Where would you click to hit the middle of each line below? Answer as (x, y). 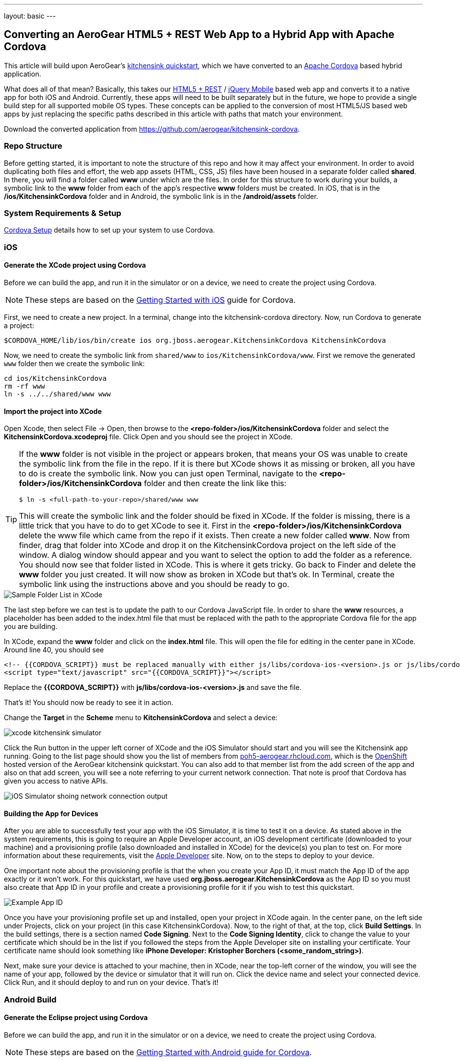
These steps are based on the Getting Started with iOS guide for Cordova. (160, 300)
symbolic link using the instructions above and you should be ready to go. (154, 584)
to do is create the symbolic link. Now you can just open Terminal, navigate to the (168, 474)
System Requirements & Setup (63, 213)
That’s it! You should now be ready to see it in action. (89, 703)
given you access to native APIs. (56, 781)
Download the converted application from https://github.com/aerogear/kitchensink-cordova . (152, 129)
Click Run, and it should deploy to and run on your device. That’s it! (111, 982)
